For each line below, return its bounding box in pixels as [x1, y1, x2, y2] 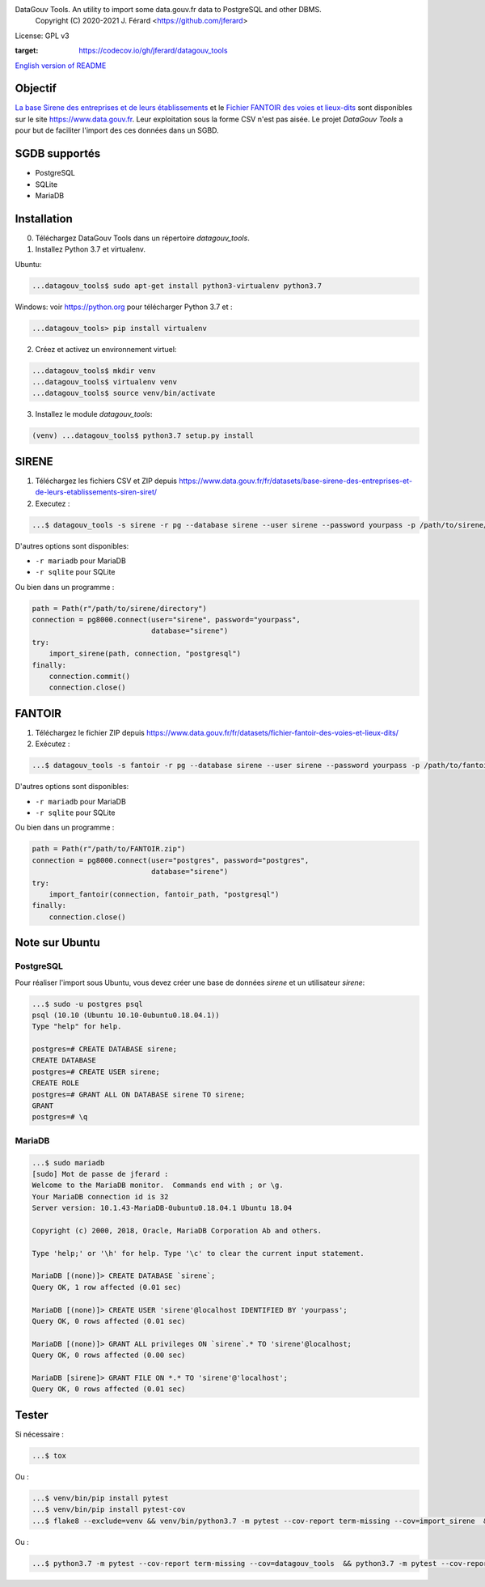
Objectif [15, 82, 57, 95]
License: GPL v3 [15, 31, 70, 40]
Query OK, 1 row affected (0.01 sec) [32, 1283, 182, 1292]
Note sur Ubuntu [15, 936, 100, 950]
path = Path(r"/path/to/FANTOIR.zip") [32, 844, 186, 854]
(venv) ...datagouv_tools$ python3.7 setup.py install [32, 431, 254, 440]
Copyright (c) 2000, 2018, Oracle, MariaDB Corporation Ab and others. [32, 1226, 323, 1235]
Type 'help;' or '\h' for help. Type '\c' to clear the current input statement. [32, 1249, 365, 1258]
